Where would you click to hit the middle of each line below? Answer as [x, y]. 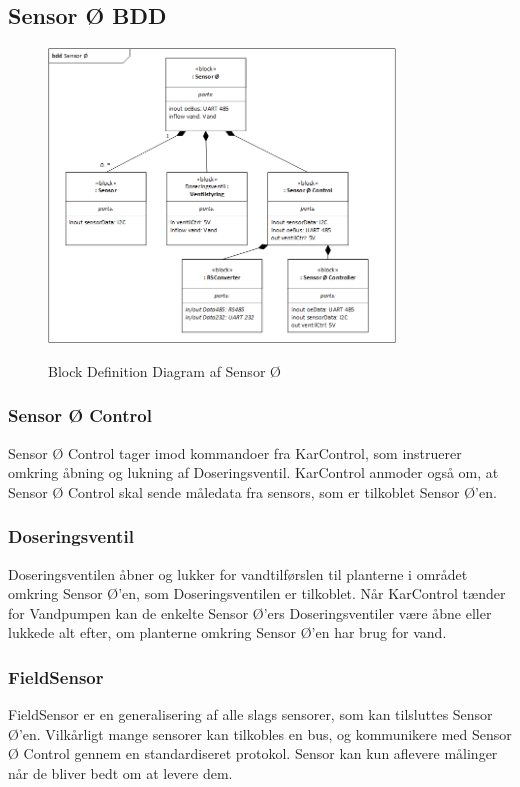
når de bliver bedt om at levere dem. [120, 772]
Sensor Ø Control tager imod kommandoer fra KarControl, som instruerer [235, 452]
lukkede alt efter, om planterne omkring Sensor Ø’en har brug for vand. [227, 632]
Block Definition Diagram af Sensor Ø [164, 370]
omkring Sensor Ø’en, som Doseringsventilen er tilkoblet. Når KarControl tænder [257, 593]
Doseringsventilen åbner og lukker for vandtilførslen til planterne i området [238, 573]
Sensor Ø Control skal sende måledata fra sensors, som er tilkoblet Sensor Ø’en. [252, 491]
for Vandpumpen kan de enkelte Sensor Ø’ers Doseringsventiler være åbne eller [250, 612]
